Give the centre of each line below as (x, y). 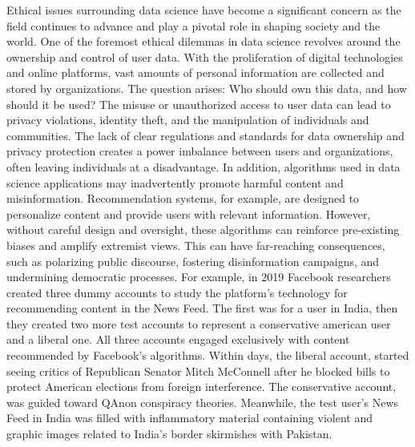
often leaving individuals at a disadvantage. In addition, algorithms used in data (203, 166)
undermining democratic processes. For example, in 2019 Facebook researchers (199, 277)
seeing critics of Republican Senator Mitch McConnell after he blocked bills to (198, 370)
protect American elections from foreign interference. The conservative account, (201, 387)
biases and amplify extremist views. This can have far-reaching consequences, (196, 245)
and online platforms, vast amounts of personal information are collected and (195, 72)
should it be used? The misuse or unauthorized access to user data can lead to (199, 104)
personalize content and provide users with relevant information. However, (189, 213)
